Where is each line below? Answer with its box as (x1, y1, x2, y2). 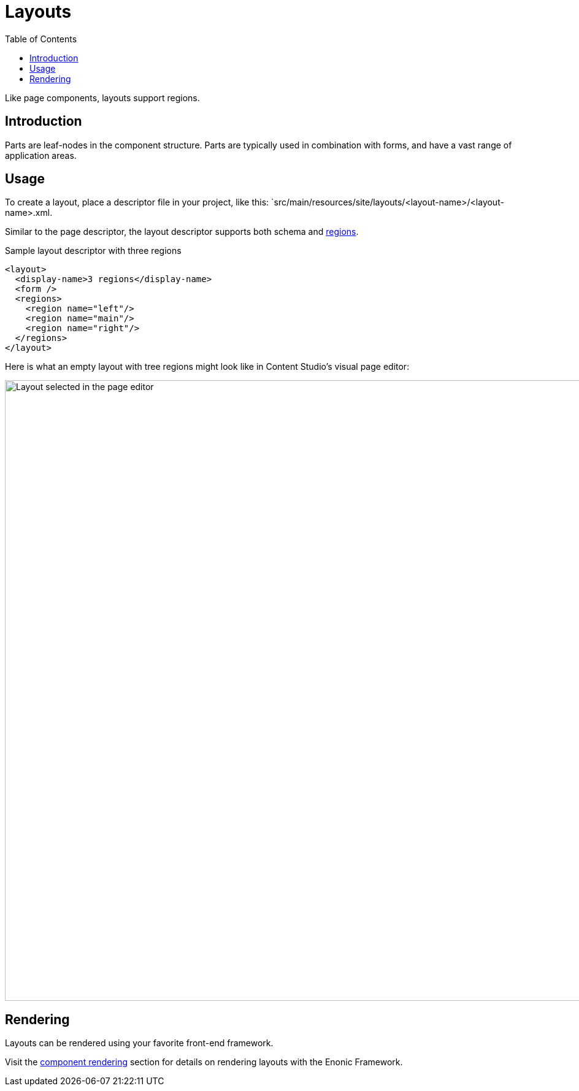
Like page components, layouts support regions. (5, 92, 200, 103)
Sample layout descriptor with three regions (5, 245, 182, 256)
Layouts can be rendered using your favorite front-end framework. (5, 1038, 274, 1049)
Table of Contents (5, 33, 77, 44)
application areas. (5, 150, 77, 161)
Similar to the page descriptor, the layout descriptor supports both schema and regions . (5, 226, 359, 237)
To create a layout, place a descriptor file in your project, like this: (5, 197, 269, 208)
